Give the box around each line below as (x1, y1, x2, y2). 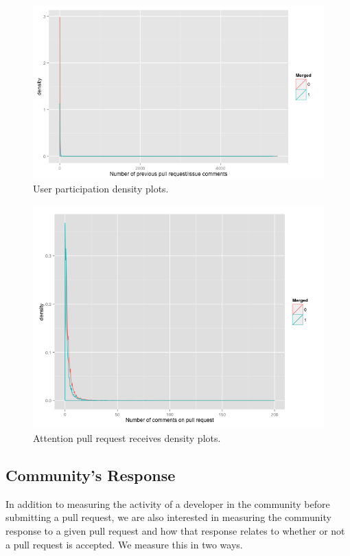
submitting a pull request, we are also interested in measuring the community (5, 510, 331, 524)
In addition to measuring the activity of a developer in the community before (5, 496, 330, 511)
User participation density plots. (33, 181, 169, 196)
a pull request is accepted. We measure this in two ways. (5, 537, 243, 551)
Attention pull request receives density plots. (33, 431, 221, 445)
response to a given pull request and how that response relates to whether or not (5, 524, 345, 537)
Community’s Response (5, 465, 176, 485)
